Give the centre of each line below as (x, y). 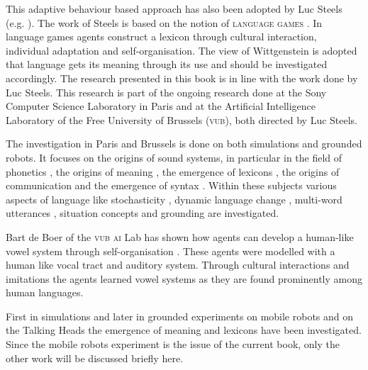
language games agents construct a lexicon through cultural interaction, (161, 37)
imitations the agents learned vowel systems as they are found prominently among (184, 278)
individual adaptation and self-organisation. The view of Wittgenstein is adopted (182, 50)
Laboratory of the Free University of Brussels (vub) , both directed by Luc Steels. (182, 119)
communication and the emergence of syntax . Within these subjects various (171, 185)
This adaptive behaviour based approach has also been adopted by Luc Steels (174, 9)
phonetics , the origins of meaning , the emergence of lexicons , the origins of (173, 171)
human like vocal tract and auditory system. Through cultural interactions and (178, 265)
